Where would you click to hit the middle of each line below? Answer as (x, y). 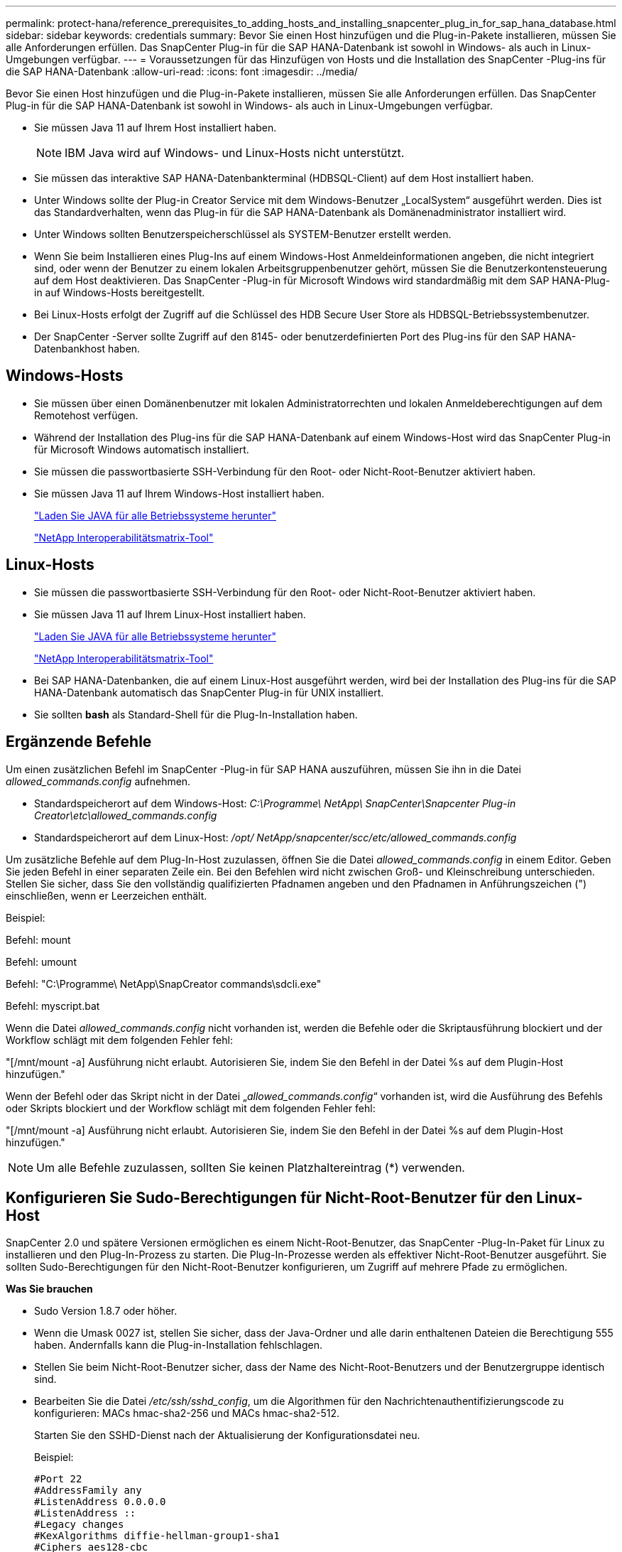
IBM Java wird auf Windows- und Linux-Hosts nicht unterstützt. (235, 153)
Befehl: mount (38, 939)
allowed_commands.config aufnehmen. (98, 781)
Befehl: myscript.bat (53, 1006)
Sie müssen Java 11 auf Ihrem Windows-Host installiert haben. (179, 493)
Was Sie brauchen (49, 1289)
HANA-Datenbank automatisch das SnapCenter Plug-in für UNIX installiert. (209, 692)
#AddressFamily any (88, 1491)
